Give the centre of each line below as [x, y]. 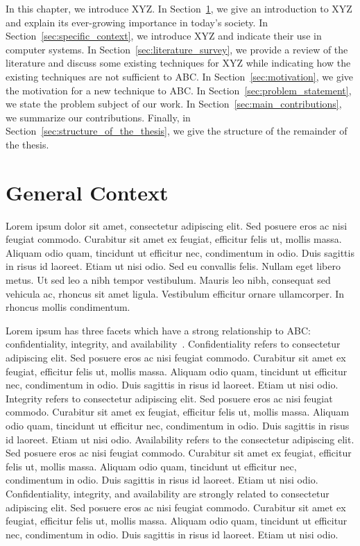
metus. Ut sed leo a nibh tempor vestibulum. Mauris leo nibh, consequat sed [168, 280]
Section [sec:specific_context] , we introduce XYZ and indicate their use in [164, 36]
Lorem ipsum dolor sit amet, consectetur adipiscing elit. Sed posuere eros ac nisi [177, 225]
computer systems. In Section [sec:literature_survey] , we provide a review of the [177, 49]
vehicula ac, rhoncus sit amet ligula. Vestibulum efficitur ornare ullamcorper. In [175, 293]
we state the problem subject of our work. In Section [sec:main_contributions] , [174, 104]
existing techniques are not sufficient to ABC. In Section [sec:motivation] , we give [180, 76]
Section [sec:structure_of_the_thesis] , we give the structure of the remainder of [177, 131]
